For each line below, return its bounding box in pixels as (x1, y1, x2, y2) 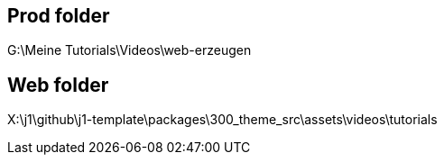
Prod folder (7, 4, 110, 27)
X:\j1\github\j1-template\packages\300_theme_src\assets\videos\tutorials (7, 112, 438, 128)
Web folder (7, 73, 109, 96)
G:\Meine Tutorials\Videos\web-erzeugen (7, 42, 252, 58)
